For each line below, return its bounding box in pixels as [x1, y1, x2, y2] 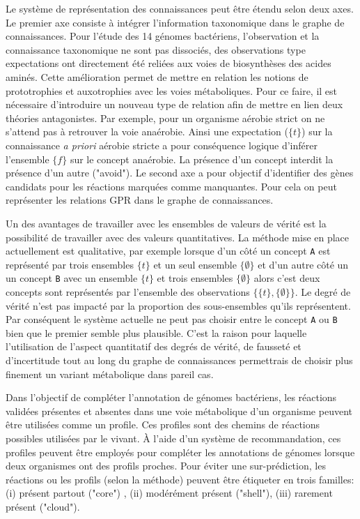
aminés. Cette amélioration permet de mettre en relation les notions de [6, 69, 308, 84]
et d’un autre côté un [258, 257, 349, 271]
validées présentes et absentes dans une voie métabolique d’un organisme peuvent [6, 403, 352, 418]
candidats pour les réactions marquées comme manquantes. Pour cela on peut [6, 179, 337, 193]
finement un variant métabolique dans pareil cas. [6, 366, 214, 381]
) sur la [302, 124, 333, 139]
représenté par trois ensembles [6, 257, 134, 271]
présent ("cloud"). [6, 499, 80, 513]
